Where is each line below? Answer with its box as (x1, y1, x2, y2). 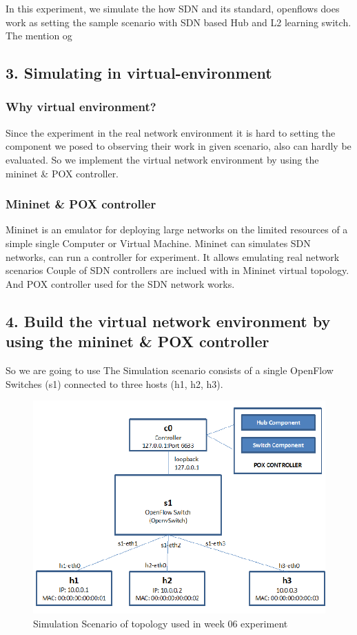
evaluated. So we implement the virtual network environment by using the (6, 152, 319, 166)
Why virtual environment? (6, 98, 156, 115)
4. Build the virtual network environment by (6, 310, 331, 331)
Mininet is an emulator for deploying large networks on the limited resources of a (6, 222, 348, 237)
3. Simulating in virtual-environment (6, 62, 272, 84)
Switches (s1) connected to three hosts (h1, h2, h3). (6, 376, 223, 391)
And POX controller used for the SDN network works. (6, 276, 235, 291)
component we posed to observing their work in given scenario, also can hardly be (6, 139, 351, 153)
